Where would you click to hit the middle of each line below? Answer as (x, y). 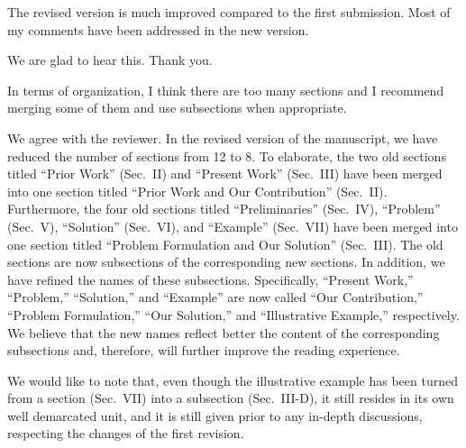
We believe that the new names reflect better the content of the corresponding (224, 332)
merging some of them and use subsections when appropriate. (177, 108)
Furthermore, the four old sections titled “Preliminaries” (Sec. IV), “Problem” (224, 209)
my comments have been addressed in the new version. (158, 29)
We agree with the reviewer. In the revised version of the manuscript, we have (223, 137)
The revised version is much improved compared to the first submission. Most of (229, 12)
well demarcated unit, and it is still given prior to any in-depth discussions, (215, 415)
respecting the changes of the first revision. (126, 433)
